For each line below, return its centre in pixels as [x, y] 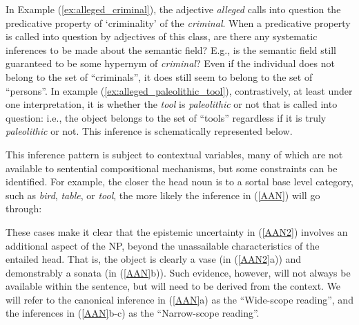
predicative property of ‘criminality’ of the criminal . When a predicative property [178, 22]
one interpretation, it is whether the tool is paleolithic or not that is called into [172, 104]
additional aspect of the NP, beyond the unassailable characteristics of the [163, 245]
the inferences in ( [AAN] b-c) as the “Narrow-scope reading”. [133, 313]
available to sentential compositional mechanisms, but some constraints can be [172, 168]
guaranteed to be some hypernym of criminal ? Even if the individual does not [170, 63]
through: [24, 208]
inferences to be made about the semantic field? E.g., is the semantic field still [171, 49]
